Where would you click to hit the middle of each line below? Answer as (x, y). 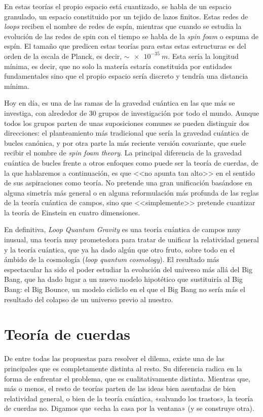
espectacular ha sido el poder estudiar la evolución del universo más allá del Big (128, 269)
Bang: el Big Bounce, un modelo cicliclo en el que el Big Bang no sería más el (125, 289)
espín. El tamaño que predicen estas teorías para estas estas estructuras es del (125, 46)
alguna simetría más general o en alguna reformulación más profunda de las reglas (131, 192)
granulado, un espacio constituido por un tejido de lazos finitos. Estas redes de (126, 16)
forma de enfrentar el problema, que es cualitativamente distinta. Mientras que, (127, 378)
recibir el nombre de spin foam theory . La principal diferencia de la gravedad (123, 153)
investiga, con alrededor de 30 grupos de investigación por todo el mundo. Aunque (132, 113)
